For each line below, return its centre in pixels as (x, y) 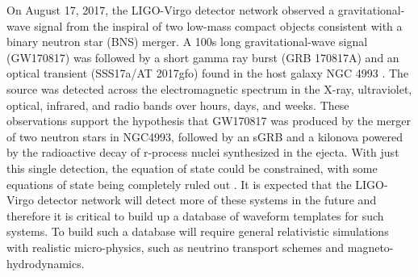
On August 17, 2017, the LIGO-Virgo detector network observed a (171, 10)
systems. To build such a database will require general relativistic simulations (198, 231)
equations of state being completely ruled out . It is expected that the (179, 184)
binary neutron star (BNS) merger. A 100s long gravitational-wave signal (187, 42)
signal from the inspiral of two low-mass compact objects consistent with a (218, 25)
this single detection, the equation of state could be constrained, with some (192, 168)
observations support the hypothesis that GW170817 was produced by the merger (209, 121)
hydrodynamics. (46, 263)
